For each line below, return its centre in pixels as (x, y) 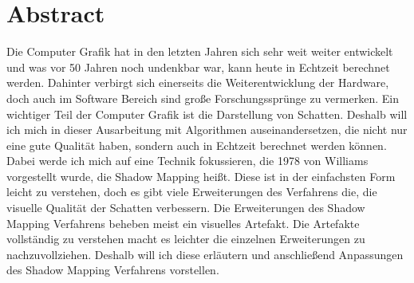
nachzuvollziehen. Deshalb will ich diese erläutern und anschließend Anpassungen (205, 254)
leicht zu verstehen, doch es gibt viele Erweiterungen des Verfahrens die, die (192, 192)
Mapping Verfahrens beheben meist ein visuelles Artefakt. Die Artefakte (183, 223)
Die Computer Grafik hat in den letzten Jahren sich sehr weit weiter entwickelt (200, 51)
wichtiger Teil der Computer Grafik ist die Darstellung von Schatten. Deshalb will (207, 114)
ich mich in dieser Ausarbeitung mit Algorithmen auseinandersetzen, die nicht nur (207, 130)
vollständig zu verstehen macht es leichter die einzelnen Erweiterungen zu (186, 239)
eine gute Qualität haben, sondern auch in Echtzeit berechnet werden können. (197, 145)
